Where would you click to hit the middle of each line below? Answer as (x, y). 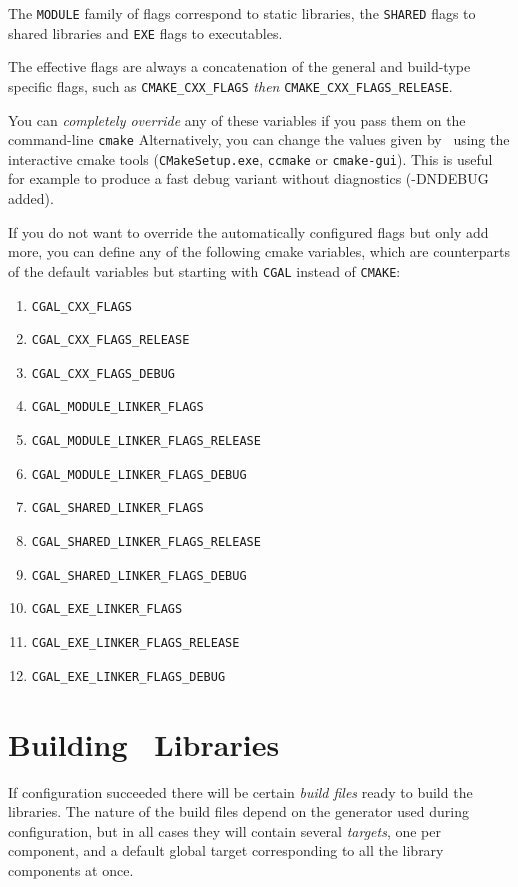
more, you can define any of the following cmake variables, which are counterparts (259, 251)
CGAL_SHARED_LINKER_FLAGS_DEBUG (139, 575)
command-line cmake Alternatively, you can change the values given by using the (259, 139)
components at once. (71, 869)
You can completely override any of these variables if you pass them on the (237, 119)
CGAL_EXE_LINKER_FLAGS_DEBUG (128, 676)
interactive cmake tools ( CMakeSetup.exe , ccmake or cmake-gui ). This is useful (250, 158)
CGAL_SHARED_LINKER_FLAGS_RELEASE (146, 542)
